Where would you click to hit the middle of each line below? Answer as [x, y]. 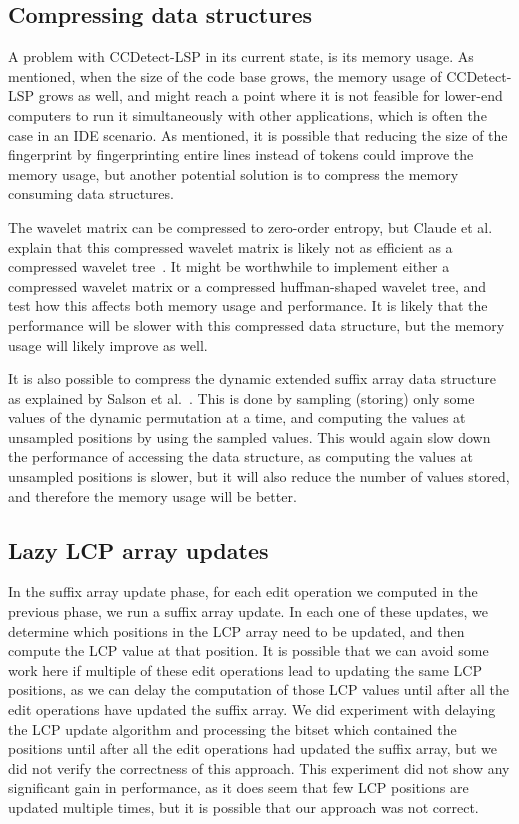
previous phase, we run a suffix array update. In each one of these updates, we [248, 611]
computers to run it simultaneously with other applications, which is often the [247, 114]
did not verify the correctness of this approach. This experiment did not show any [259, 767]
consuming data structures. [91, 193]
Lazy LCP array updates [138, 549]
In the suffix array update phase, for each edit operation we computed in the [243, 591]
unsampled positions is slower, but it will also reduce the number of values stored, [259, 476]
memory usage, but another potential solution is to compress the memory [233, 173]
